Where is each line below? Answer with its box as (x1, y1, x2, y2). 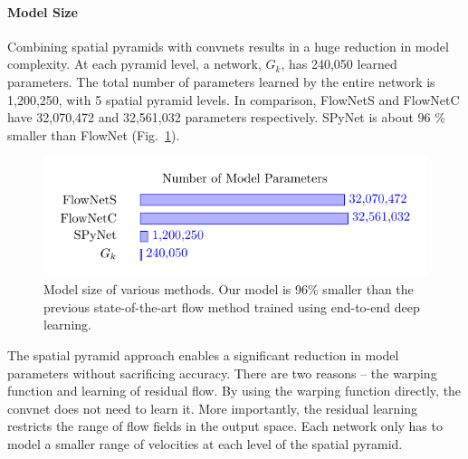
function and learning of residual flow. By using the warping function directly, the (7, 381, 462, 400)
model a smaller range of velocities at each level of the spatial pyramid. (7, 435, 403, 454)
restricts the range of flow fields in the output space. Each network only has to (7, 416, 443, 435)
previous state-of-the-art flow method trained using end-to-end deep (43, 297, 420, 316)
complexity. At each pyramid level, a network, (7, 54, 262, 73)
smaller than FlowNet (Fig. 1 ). (7, 125, 180, 144)
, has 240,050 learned (281, 54, 397, 73)
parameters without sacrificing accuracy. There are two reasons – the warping (7, 363, 437, 382)
